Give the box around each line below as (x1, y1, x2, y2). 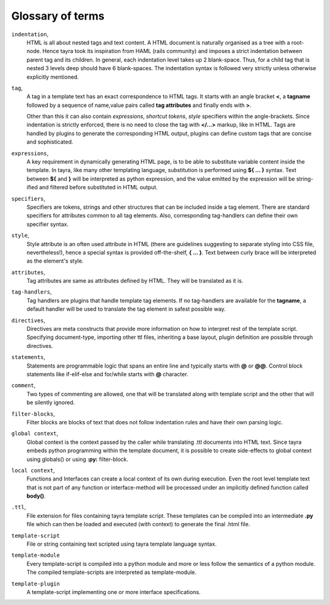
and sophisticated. (26, 138, 73, 146)
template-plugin (11, 580, 61, 587)
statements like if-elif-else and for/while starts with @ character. (26, 371, 189, 378)
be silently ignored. (26, 399, 75, 406)
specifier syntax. (26, 220, 69, 228)
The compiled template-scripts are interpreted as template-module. (26, 568, 197, 576)
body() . (26, 492, 46, 500)
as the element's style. (26, 257, 84, 265)
